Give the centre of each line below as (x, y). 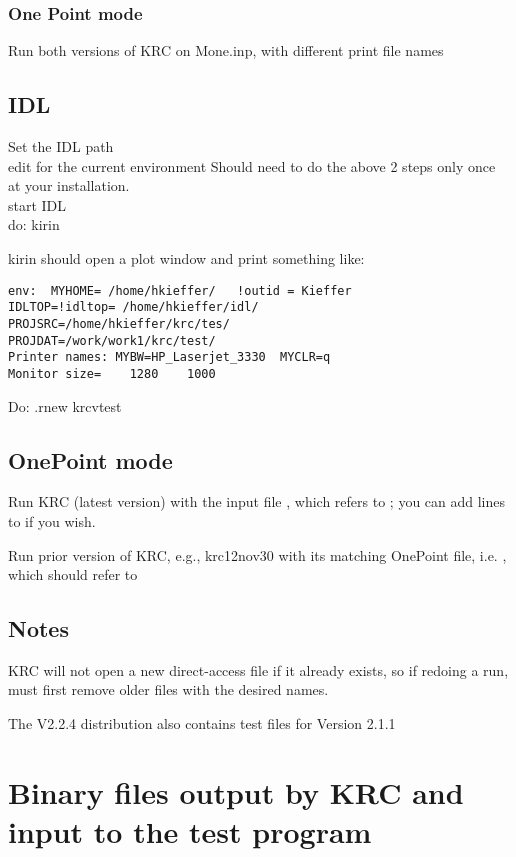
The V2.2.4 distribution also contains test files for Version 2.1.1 (202, 723)
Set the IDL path (61, 146)
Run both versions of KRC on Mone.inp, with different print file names (226, 50)
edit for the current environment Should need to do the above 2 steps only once (252, 165)
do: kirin (34, 224)
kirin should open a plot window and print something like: (186, 257)
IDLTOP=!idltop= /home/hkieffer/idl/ (133, 307)
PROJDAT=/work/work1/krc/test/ (112, 340)
